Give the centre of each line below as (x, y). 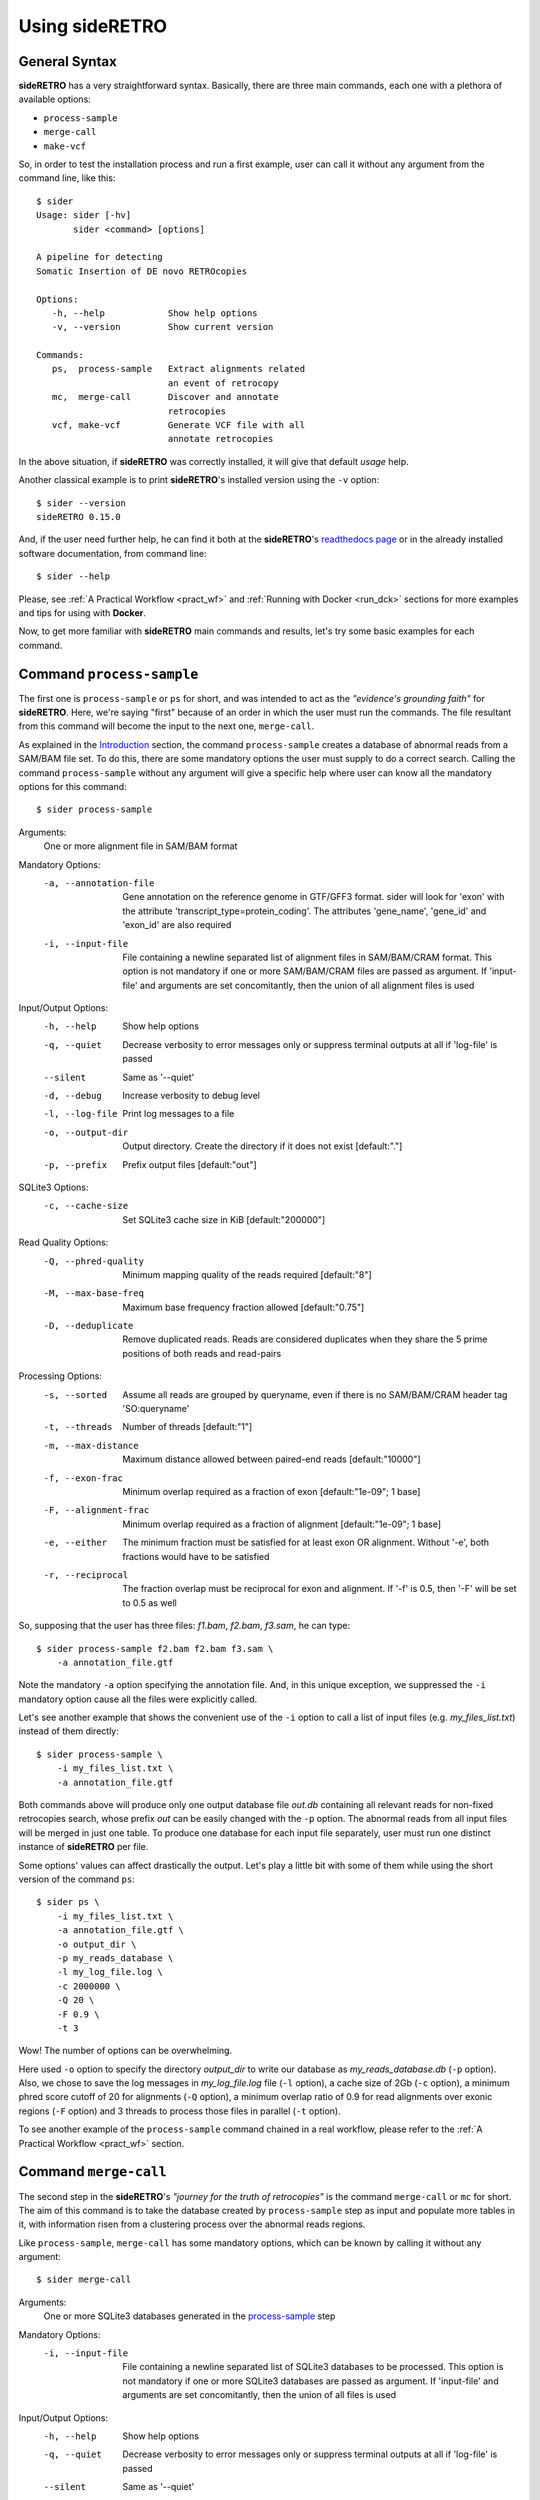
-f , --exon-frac (83, 1478)
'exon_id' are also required (177, 925)
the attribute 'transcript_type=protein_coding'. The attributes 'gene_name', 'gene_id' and (304, 911)
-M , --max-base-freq (94, 1293)
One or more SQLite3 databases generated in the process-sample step (189, 2316)
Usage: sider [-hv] (84, 215)
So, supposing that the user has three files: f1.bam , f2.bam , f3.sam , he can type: (184, 1626)
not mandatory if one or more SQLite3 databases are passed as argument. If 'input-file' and (310, 2381)
